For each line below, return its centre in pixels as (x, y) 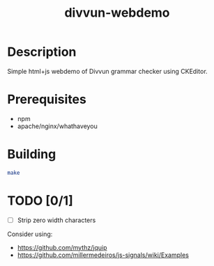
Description (42, 52)
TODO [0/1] (40, 201)
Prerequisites (47, 100)
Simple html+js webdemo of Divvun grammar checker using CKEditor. (107, 71)
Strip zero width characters (56, 220)
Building (32, 154)
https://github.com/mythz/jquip (62, 247)
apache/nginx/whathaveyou (57, 126)
